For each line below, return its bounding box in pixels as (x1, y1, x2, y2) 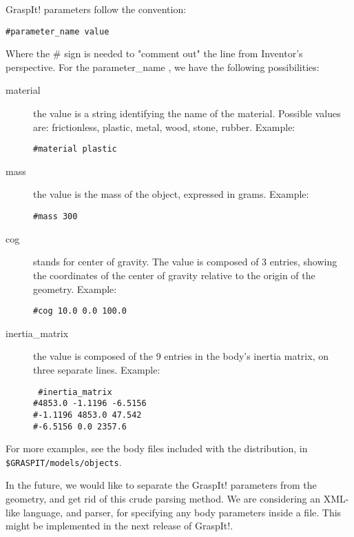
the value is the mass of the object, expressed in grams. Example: (33, 187, 309, 201)
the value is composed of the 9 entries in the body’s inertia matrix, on (33, 349, 329, 363)
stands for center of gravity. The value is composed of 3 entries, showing (33, 254, 337, 269)
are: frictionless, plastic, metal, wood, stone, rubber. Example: (33, 119, 295, 134)
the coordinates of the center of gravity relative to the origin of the (33, 267, 315, 282)
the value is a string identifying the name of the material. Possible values (33, 106, 341, 121)
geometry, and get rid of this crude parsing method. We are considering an (6, 492, 321, 505)
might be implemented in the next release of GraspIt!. (6, 518, 233, 533)
